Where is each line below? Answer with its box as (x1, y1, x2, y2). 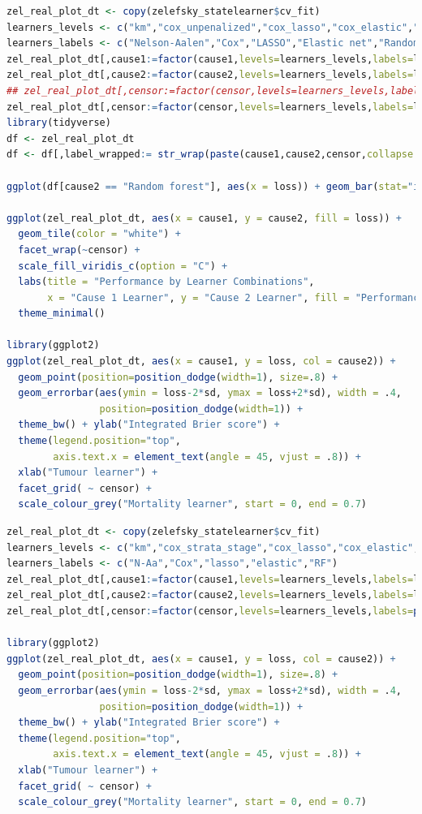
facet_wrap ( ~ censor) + (18, 243, 140, 256)
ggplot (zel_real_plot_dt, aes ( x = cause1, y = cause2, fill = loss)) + (6, 212, 402, 224)
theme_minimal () (18, 308, 105, 320)
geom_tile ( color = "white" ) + (18, 228, 181, 240)
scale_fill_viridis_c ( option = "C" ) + (18, 260, 228, 272)
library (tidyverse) (6, 117, 111, 129)
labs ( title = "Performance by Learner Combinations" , (18, 276, 315, 288)
